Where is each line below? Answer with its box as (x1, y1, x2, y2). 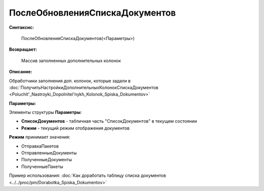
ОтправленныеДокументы (21, 150, 77, 156)
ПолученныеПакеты (21, 164, 64, 170)
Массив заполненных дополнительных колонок (21, 58, 121, 64)
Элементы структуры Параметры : (9, 109, 82, 115)
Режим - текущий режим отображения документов (21, 125, 130, 131)
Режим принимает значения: (9, 134, 70, 140)
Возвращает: (9, 46, 37, 52)
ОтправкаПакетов (21, 143, 59, 149)
